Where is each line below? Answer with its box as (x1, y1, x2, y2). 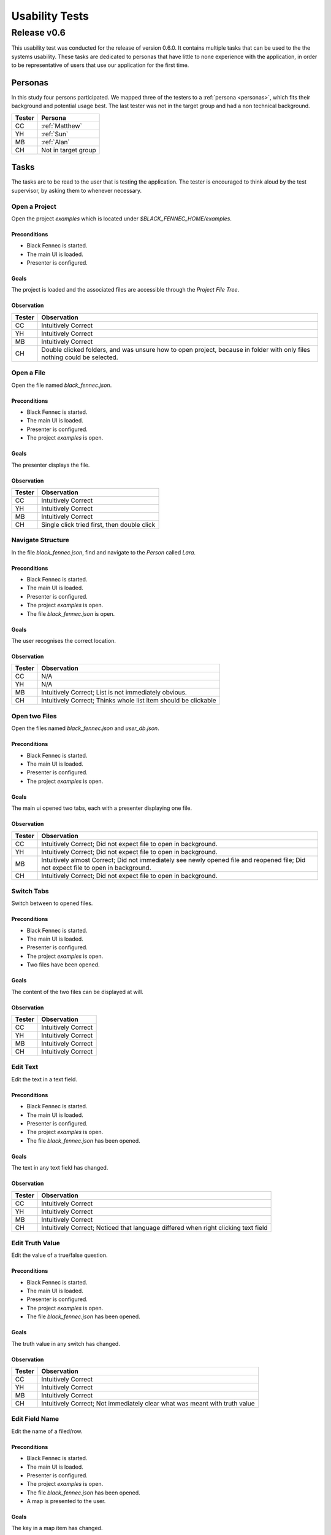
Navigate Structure (11, 536, 70, 545)
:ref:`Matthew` (40, 122, 82, 130)
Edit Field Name (11, 1415, 59, 1423)
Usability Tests (11, 9, 89, 23)
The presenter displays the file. (11, 461, 90, 468)
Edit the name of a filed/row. (11, 1428, 83, 1435)
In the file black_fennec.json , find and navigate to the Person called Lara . (11, 548, 196, 556)
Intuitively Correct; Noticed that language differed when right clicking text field (40, 1223, 268, 1232)
